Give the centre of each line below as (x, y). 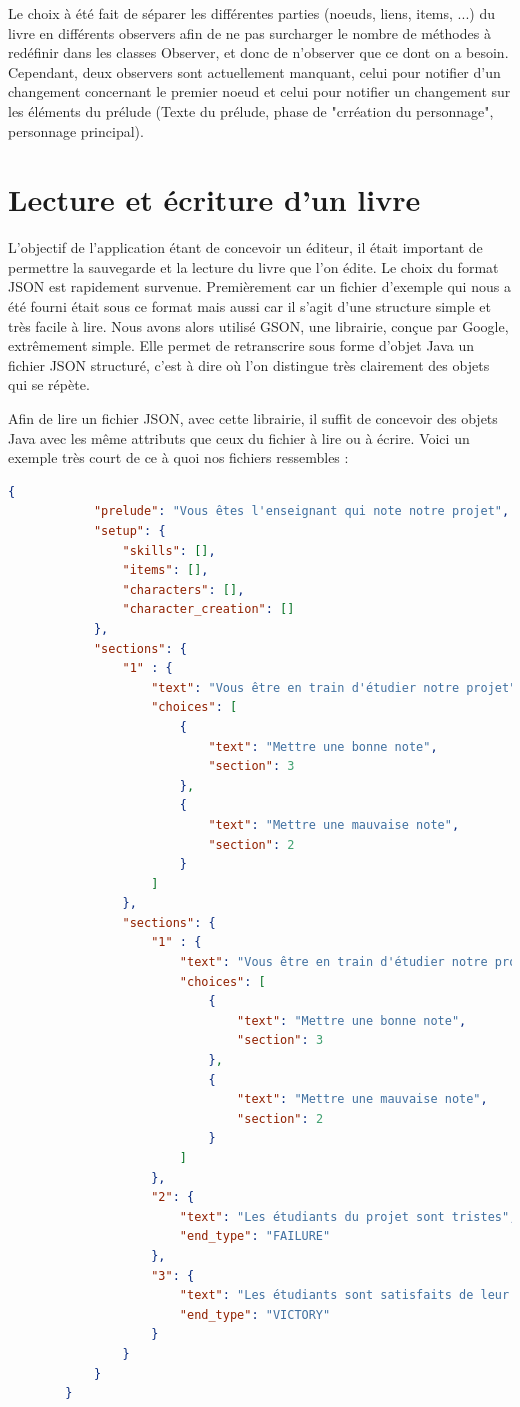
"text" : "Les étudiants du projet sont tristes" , (348, 1216)
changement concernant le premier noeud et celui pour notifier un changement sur (259, 91)
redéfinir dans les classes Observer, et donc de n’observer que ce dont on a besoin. (258, 52)
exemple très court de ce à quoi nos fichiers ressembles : (178, 457)
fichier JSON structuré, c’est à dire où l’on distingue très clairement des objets (249, 364)
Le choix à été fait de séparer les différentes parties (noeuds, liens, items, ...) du (251, 13)
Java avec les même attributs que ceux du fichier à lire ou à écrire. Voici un (239, 437)
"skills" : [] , (169, 550)
